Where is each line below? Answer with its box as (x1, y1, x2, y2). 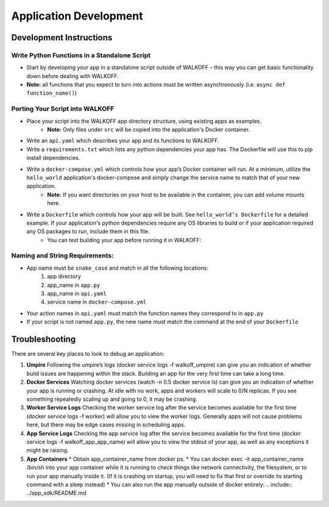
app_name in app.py (47, 281, 101, 289)
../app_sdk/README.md (26, 489, 87, 497)
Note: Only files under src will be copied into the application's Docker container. (47, 126, 250, 134)
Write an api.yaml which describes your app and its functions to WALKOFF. (26, 137, 219, 145)
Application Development (11, 9, 143, 23)
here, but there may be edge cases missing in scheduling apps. (26, 421, 186, 428)
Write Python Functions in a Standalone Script (11, 51, 151, 59)
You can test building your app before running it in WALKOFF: (47, 236, 202, 243)
